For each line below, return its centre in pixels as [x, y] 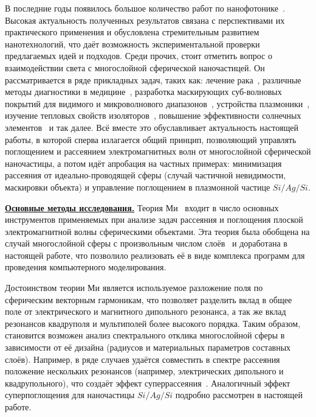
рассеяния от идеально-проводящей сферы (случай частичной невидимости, [146, 175]
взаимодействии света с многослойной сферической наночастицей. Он [135, 67]
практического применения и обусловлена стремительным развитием [132, 32]
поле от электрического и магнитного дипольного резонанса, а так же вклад [146, 311]
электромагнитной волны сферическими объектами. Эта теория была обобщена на [157, 231]
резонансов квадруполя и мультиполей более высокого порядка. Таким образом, [153, 323]
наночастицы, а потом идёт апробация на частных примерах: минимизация [143, 163]
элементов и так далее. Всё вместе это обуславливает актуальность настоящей [152, 127]
